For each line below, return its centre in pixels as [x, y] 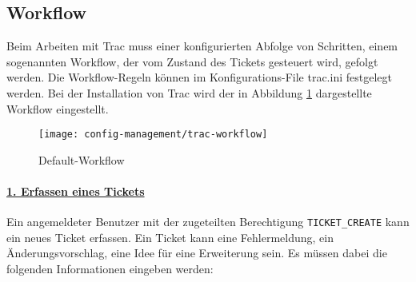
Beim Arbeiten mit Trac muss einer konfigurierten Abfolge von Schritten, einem [202, 46]
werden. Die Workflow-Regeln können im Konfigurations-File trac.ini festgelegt [199, 77]
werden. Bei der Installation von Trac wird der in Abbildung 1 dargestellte [189, 92]
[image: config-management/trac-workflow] [153, 135]
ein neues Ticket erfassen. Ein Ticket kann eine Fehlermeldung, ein [170, 237]
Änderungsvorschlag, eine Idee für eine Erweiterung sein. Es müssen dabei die [197, 253]
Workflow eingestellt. [58, 108]
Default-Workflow [82, 159]
